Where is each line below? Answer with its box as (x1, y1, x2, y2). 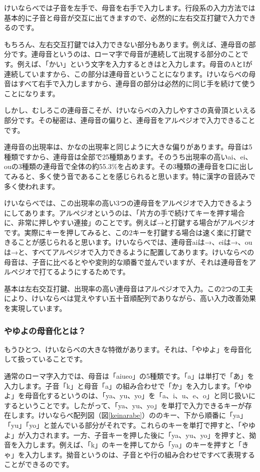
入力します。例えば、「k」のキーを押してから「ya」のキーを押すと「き (18, 439, 249, 450)
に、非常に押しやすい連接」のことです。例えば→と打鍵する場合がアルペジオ (4, 217, 255, 228)
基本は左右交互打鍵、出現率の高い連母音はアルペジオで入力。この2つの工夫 (4, 283, 253, 293)
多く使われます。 (4, 181, 59, 191)
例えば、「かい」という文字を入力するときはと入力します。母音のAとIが (17, 58, 252, 69)
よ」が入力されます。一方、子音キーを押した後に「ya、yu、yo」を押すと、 (4, 429, 249, 440)
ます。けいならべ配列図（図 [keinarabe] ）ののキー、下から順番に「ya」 (18, 410, 247, 420)
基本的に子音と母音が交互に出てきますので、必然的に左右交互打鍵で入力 (4, 12, 242, 23)
